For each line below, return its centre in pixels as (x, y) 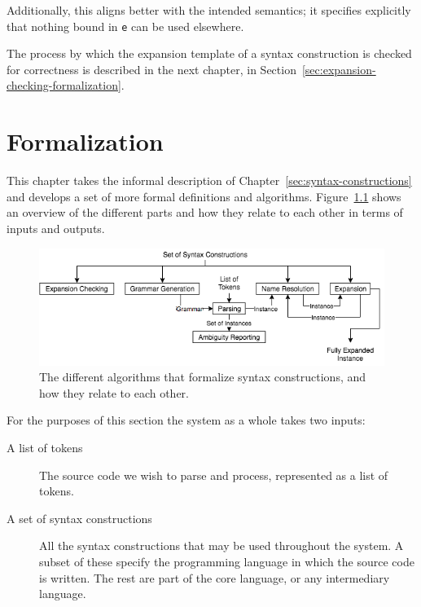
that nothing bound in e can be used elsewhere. (125, 26)
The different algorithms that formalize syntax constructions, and (203, 377)
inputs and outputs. (56, 228)
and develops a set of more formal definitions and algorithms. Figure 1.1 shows (204, 196)
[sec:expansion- (339, 69)
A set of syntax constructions (79, 518)
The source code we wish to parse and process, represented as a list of (214, 475)
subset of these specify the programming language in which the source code (227, 561)
